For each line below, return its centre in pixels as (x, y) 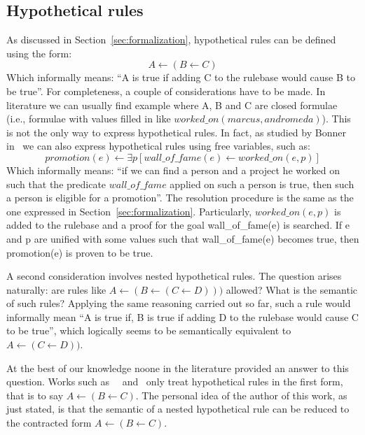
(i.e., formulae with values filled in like (89, 119)
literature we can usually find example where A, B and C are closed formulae (172, 105)
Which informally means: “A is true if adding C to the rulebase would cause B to (181, 77)
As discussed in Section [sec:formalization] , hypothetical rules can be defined (171, 40)
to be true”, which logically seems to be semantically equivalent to (149, 330)
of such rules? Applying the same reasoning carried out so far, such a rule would (179, 303)
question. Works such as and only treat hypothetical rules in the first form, (175, 381)
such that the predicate (56, 184)
